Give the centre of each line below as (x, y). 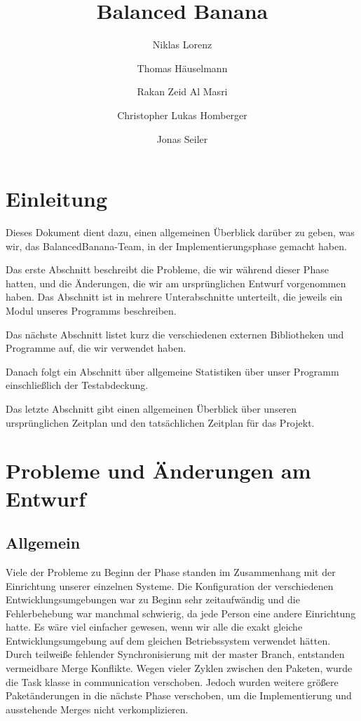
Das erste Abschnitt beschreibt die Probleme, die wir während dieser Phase (167, 269)
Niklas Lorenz (182, 44)
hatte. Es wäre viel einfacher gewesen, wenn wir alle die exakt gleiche (154, 627)
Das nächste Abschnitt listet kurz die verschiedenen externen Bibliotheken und (175, 334)
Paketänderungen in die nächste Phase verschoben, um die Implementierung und (179, 695)
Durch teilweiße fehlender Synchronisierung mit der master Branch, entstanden (175, 654)
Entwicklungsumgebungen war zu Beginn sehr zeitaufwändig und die (153, 599)
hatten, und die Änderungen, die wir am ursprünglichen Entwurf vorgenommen (176, 283)
